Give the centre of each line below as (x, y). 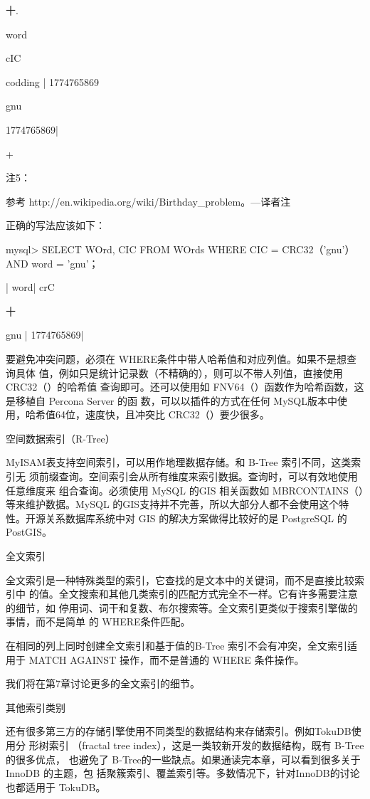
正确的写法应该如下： (55, 225)
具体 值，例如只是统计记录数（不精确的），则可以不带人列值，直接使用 (179, 372)
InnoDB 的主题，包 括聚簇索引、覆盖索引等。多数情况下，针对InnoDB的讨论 (183, 773)
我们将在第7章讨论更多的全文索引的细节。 (103, 683)
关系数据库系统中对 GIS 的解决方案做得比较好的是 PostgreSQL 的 (196, 518)
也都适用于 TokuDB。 (56, 787)
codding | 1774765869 (53, 81)
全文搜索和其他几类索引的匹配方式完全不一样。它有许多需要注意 (208, 594)
